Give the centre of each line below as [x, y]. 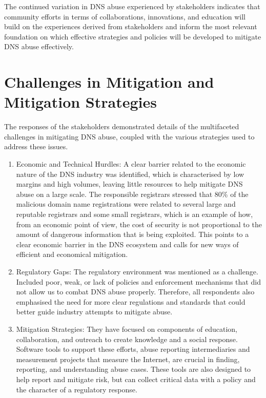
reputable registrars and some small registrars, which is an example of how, [135, 214]
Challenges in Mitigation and [109, 82]
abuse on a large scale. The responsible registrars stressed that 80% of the [132, 194]
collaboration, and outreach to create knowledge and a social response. [127, 339]
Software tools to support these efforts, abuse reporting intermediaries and [133, 349]
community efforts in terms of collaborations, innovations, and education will [125, 16]
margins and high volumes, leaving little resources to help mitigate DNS [129, 184]
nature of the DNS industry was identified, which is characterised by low [130, 174]
